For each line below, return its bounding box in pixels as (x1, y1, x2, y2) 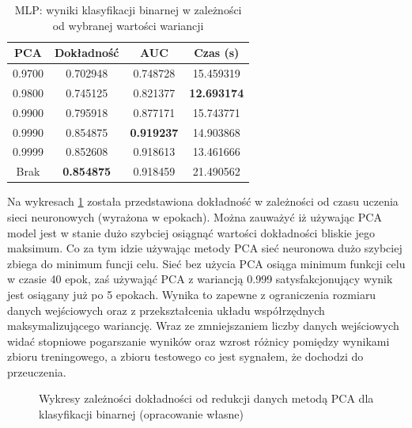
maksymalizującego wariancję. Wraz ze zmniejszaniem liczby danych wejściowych (7, 317, 399, 334)
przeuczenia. (7, 363, 66, 380)
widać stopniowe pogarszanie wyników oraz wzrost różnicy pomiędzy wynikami (7, 332, 390, 349)
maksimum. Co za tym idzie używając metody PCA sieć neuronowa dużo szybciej (7, 240, 403, 256)
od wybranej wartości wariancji (52, 17, 204, 33)
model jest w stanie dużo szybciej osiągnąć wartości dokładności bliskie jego (7, 224, 375, 241)
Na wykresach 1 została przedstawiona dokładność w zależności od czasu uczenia (7, 193, 399, 210)
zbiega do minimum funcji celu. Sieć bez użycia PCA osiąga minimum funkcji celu (7, 255, 406, 271)
